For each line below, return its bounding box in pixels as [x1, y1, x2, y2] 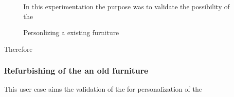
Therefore [4, 43, 33, 54]
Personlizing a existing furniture [23, 27, 119, 38]
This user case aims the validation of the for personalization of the [4, 83, 202, 94]
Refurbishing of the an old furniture [4, 64, 148, 77]
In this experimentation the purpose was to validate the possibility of [23, 1, 230, 11]
